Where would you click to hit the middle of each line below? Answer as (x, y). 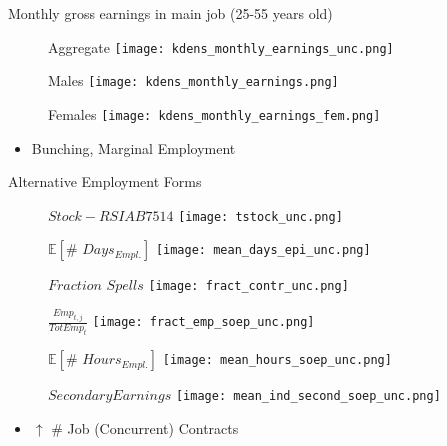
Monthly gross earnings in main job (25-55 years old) (170, 13)
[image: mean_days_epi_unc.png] (263, 250)
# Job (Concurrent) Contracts (145, 427)
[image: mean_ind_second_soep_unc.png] (308, 396)
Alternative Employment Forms (105, 181)
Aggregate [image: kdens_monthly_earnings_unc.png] (221, 46)
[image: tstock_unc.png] (260, 216)
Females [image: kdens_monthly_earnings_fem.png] (214, 113)
